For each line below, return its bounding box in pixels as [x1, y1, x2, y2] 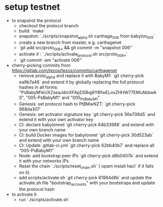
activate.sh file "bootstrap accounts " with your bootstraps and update [19, 180, 155, 187]
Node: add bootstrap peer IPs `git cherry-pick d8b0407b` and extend [19, 152, 158, 158]
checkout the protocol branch [19, 22, 79, 28]
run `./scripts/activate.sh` [19, 196, 70, 202]
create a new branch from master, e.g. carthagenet [19, 39, 122, 45]
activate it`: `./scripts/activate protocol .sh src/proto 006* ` [19, 51, 128, 58]
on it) [19, 169, 30, 175]
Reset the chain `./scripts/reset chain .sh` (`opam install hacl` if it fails [19, 163, 154, 170]
